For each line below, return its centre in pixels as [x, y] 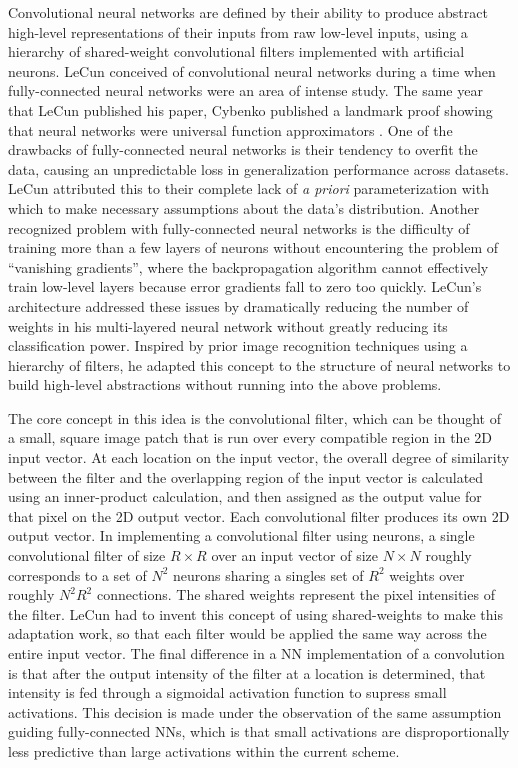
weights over [427, 574]
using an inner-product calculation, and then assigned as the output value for [245, 496]
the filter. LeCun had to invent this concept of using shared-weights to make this [255, 613]
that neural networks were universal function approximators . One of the [230, 129]
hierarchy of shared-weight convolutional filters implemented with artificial [236, 51]
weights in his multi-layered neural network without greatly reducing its [228, 325]
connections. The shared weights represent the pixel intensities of [295, 594]
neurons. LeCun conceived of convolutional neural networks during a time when [252, 70]
